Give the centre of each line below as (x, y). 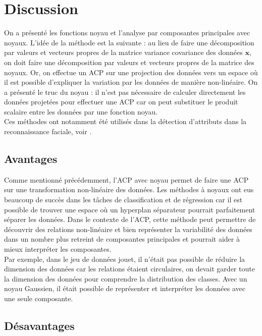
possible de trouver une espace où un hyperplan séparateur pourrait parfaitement (130, 209)
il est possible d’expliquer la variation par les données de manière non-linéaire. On (131, 82)
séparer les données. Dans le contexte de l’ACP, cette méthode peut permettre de (130, 219)
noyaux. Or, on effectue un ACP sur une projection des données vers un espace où (131, 72)
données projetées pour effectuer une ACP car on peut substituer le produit (121, 102)
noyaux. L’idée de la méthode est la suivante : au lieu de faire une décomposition (129, 42)
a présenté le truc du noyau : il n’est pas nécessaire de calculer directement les (125, 92)
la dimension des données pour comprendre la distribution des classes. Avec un (126, 278)
